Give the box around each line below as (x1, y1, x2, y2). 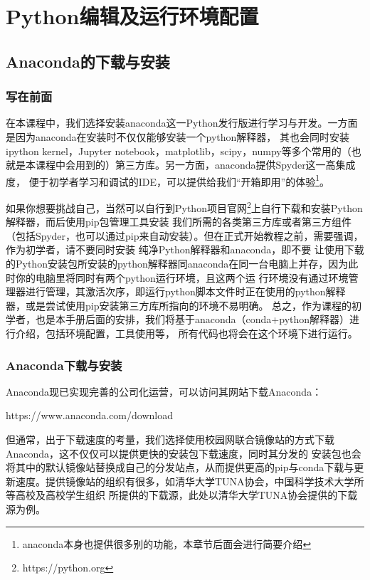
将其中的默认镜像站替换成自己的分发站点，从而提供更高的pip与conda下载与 (6, 460, 354, 475)
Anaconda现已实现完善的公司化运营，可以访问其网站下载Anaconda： (6, 384, 322, 399)
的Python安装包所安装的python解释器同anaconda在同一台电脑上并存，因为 (6, 256, 349, 271)
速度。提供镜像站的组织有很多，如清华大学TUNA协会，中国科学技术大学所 (15, 473, 364, 488)
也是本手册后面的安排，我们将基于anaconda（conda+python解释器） (35, 312, 350, 327)
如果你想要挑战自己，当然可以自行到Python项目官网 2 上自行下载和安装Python (6, 199, 363, 215)
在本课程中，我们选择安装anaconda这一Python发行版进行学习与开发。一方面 (6, 115, 358, 130)
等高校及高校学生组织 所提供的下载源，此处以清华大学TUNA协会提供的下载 (6, 487, 358, 502)
